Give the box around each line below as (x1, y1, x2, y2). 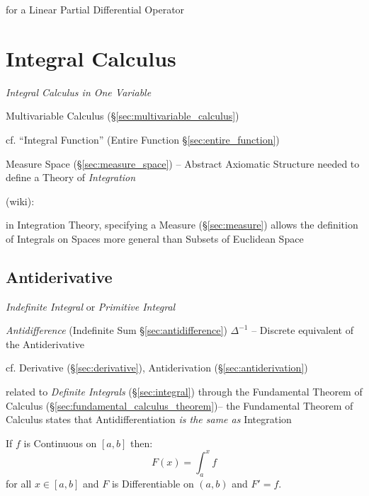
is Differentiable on (111, 475, 194, 490)
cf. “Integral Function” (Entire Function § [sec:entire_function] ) (6, 132, 280, 146)
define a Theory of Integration (6, 170, 136, 185)
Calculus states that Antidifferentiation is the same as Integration (6, 412, 292, 427)
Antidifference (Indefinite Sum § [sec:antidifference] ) (6, 323, 227, 338)
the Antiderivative (6, 336, 84, 351)
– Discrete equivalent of (251, 323, 353, 338)
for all (6, 475, 32, 490)
